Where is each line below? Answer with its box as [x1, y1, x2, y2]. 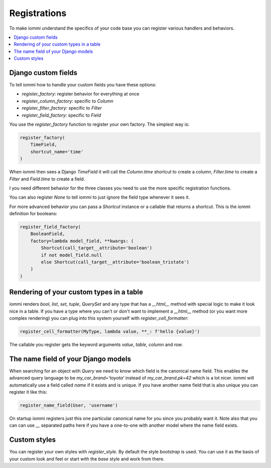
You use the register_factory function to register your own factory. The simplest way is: [9, 121, 190, 127]
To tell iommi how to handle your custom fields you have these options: [9, 82, 157, 88]
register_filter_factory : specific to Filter [22, 105, 102, 111]
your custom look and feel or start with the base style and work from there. [9, 455, 165, 462]
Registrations [9, 8, 67, 19]
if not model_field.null [41, 252, 102, 258]
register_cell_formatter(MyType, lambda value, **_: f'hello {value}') [20, 329, 200, 334]
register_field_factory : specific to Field [22, 112, 101, 118]
